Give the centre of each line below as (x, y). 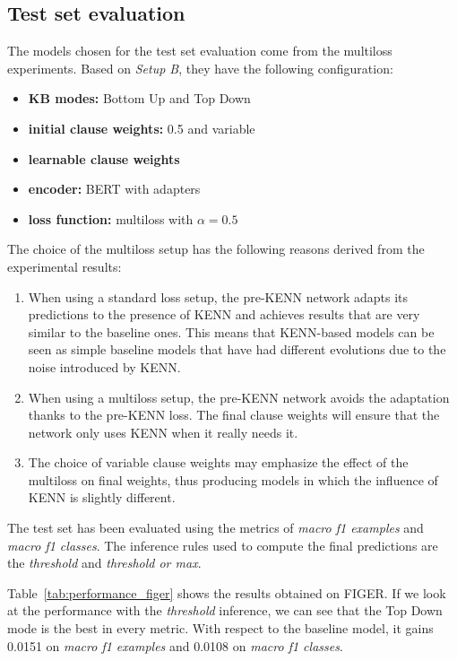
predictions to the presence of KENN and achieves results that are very (224, 314)
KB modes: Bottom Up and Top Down (139, 98)
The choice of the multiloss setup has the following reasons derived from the (216, 249)
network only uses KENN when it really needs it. (163, 432)
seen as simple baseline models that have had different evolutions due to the (237, 349)
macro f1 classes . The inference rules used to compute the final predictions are (223, 545)
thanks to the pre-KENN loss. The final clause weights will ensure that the (234, 415)
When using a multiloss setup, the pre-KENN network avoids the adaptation (239, 397)
